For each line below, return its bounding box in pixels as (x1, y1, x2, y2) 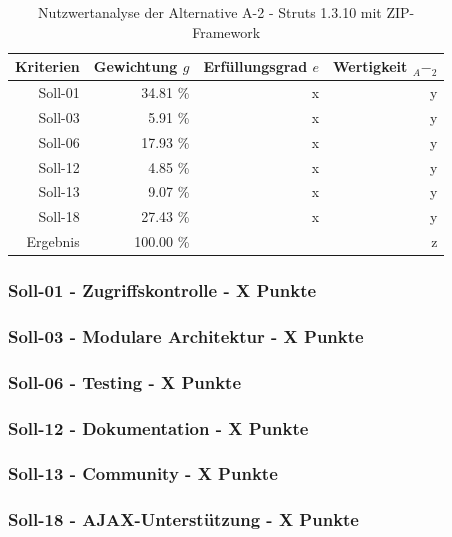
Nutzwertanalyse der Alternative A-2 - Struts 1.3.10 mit (38, 2, 382, 22)
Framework (192, 21, 261, 42)
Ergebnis (26, 231, 80, 252)
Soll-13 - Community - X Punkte (8, 461, 278, 486)
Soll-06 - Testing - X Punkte (8, 369, 242, 394)
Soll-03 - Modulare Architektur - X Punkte (8, 323, 364, 348)
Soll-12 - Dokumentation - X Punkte (8, 415, 309, 440)
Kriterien (15, 56, 80, 77)
